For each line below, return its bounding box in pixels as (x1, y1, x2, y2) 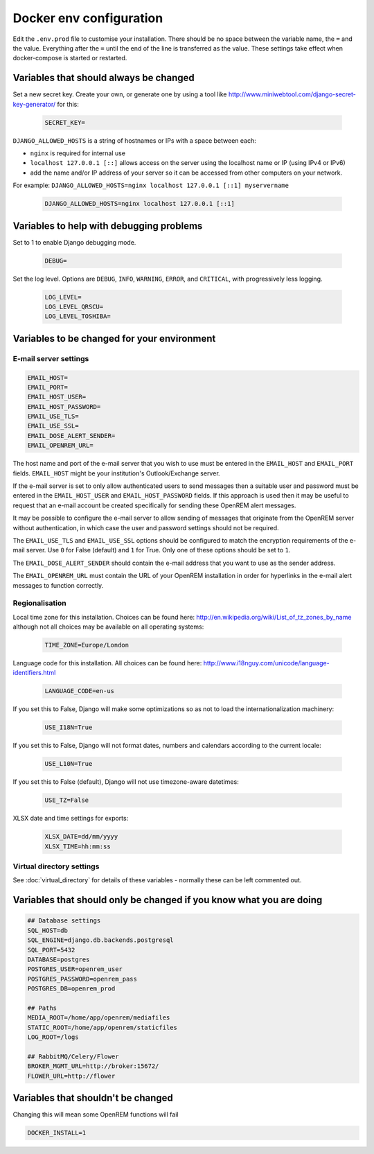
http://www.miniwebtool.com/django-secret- (228, 90, 357, 98)
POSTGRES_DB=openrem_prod (27, 985, 116, 993)
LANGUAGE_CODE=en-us (44, 687, 114, 695)
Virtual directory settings (12, 862, 100, 871)
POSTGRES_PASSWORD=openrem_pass (27, 974, 138, 983)
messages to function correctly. (12, 581, 104, 589)
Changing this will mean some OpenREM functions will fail (12, 1110, 179, 1119)
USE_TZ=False (44, 796, 89, 804)
